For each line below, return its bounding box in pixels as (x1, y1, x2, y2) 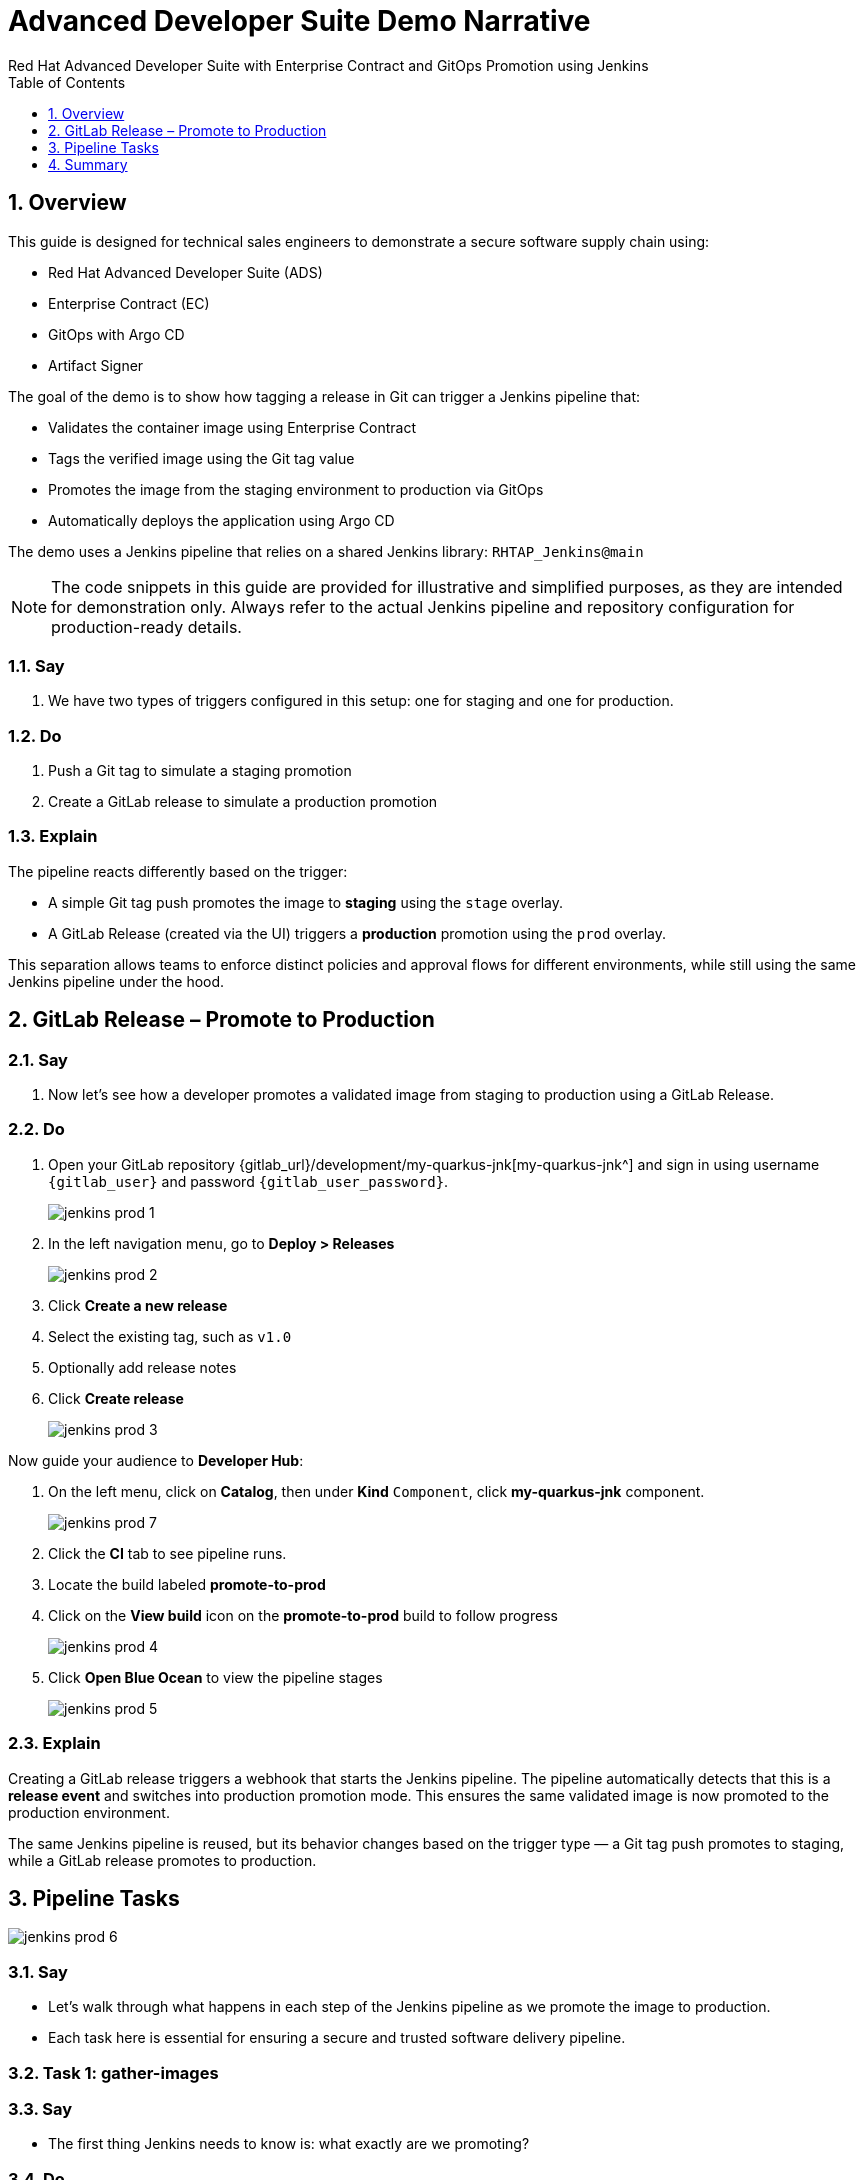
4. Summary (48, 155, 128, 173)
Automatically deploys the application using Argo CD (48, 511, 395, 529)
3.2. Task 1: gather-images (8, 2062, 219, 2083)
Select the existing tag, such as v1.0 (48, 1327, 292, 1345)
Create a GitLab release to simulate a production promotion (48, 793, 438, 811)
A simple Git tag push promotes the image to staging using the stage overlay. (48, 893, 563, 911)
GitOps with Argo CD (48, 325, 185, 343)
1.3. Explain (8, 826, 98, 847)
